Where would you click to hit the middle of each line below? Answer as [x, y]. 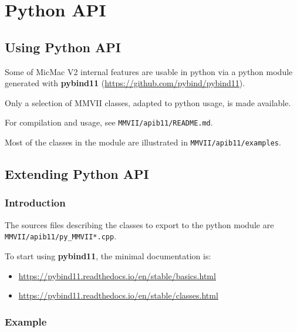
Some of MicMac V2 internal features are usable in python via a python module [149, 71]
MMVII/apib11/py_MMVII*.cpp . [61, 236]
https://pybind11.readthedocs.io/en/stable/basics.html [117, 275]
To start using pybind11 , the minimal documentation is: [108, 255]
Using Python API [63, 47]
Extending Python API [77, 174]
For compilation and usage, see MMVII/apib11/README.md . [109, 122]
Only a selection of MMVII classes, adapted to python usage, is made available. [148, 102]
